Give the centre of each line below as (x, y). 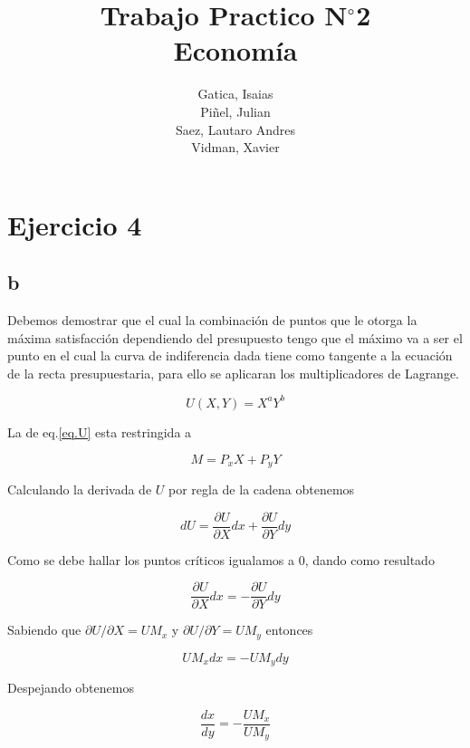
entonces (289, 630)
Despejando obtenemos (71, 688)
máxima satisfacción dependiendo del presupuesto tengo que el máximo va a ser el (235, 337)
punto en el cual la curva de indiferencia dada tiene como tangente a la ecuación (230, 355)
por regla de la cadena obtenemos (262, 489)
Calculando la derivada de (80, 489)
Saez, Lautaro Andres (235, 129)
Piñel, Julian (235, 111)
